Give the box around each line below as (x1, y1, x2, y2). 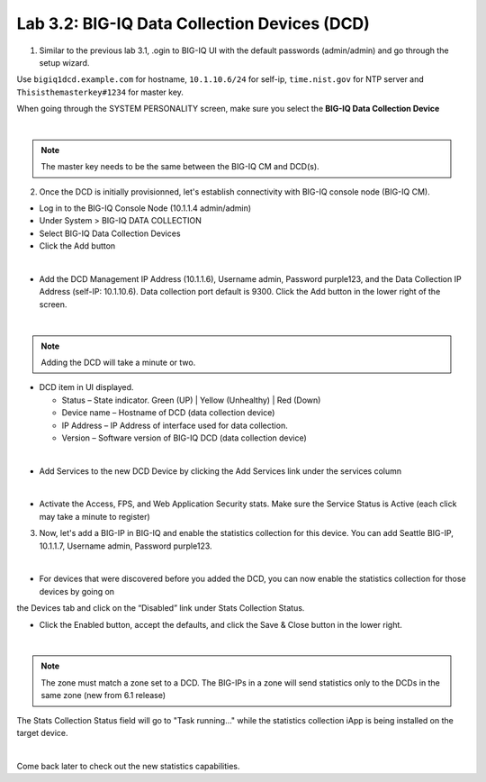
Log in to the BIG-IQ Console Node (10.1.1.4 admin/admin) (39, 203, 252, 214)
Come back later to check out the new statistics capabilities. (16, 760, 240, 771)
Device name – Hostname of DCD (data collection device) (61, 407, 275, 418)
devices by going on (39, 586, 115, 596)
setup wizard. (39, 57, 90, 68)
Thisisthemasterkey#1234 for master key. (16, 86, 184, 97)
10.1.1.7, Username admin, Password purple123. (39, 541, 212, 551)
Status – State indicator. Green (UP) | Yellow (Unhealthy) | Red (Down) (61, 395, 321, 405)
